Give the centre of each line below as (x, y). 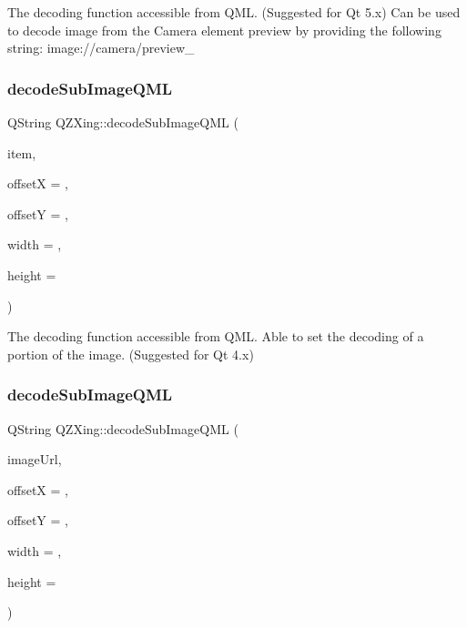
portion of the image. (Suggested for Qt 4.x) (131, 354)
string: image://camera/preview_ (101, 48)
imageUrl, (35, 459)
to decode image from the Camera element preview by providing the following (224, 30)
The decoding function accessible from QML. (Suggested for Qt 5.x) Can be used (234, 12)
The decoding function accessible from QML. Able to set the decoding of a (216, 336)
